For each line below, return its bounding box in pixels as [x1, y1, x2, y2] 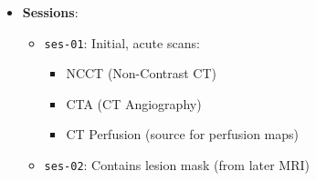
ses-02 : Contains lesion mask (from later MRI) [44, 156, 310, 175]
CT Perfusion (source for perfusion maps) [66, 125, 300, 144]
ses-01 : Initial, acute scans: [44, 33, 200, 52]
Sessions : [22, 3, 79, 21]
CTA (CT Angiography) [66, 94, 202, 113]
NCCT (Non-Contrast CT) [66, 64, 216, 83]
